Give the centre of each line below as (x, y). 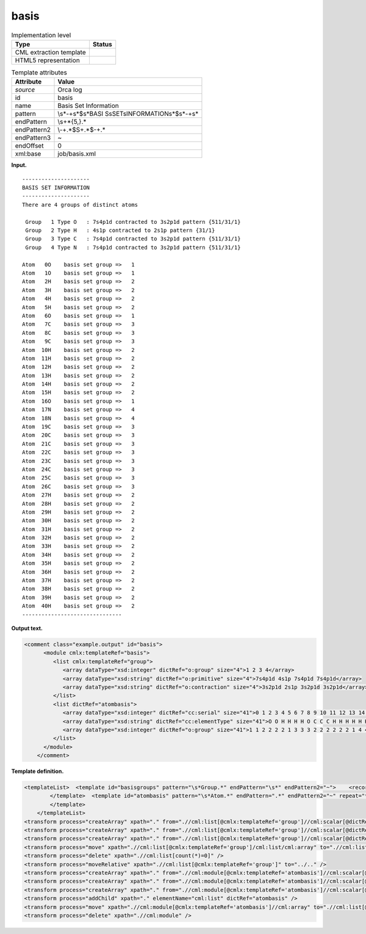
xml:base (28, 154)
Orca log (70, 90)
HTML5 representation (48, 60)
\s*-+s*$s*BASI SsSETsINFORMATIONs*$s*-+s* (128, 114)
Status (102, 44)
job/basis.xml (77, 154)
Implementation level (41, 35)
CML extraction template (50, 52)
